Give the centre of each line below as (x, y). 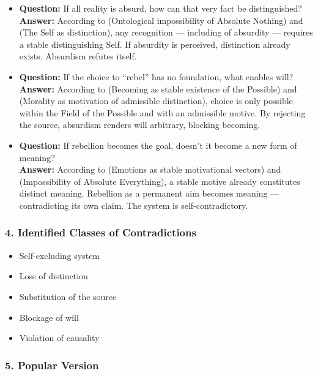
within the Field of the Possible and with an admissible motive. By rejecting (162, 112)
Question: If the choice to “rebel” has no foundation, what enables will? (156, 76)
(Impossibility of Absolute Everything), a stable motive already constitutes (160, 181)
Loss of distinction (54, 276)
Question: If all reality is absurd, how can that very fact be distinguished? (161, 8)
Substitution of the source (68, 296)
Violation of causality (59, 338)
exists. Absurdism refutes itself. (78, 56)
